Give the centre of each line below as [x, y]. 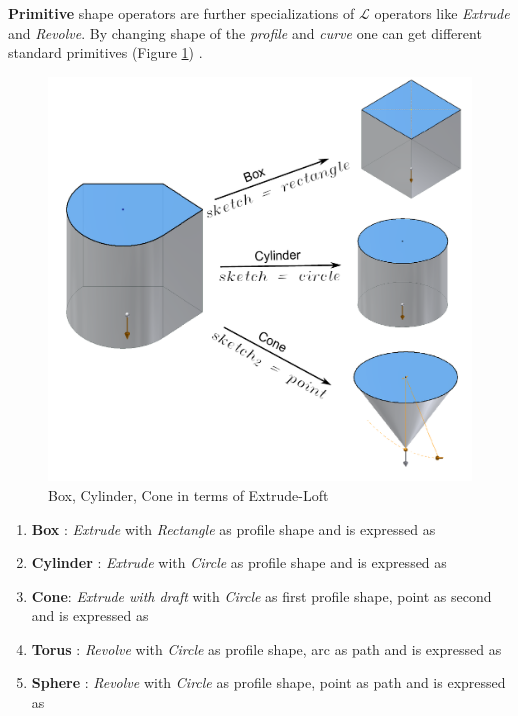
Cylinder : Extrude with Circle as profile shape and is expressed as [239, 562]
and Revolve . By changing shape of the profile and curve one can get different [245, 32]
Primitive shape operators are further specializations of [181, 13]
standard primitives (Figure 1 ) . [105, 52]
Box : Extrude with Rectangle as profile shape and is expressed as [233, 528]
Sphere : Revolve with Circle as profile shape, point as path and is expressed [268, 682]
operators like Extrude [442, 13]
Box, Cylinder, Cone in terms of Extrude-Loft [188, 494]
